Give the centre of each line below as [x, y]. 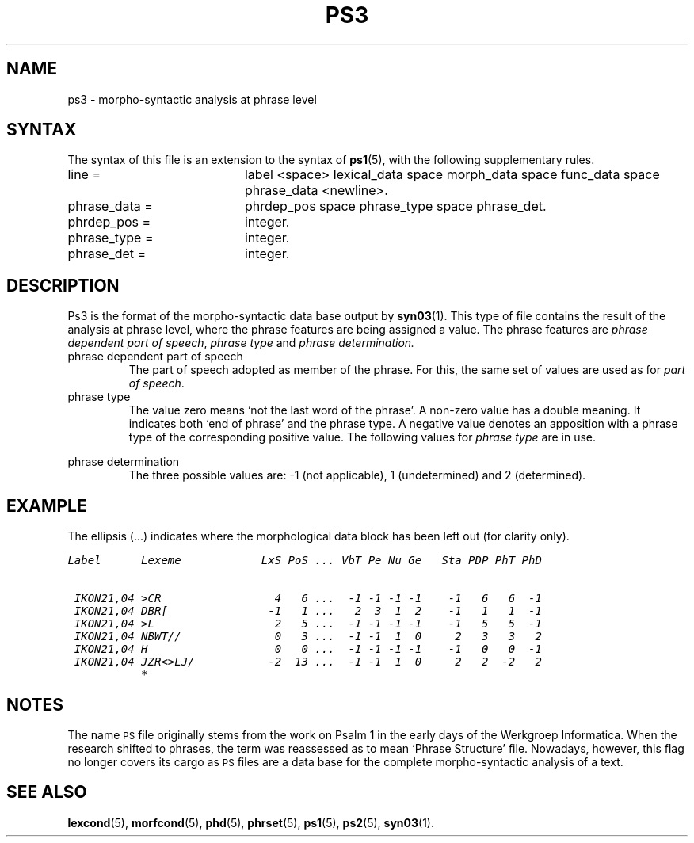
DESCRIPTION [63, 285]
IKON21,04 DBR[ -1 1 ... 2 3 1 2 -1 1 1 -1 [308, 611]
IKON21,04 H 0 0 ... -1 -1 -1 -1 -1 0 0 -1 [308, 649]
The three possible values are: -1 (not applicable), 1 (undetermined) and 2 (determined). [357, 475]
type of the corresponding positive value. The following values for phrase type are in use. [362, 437]
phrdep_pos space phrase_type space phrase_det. [395, 206]
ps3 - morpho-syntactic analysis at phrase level [192, 99]
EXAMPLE [47, 505]
